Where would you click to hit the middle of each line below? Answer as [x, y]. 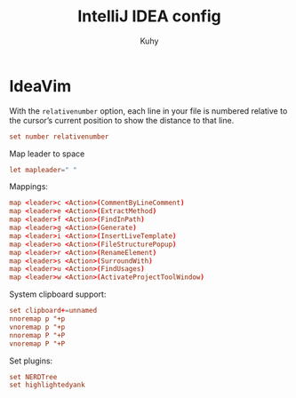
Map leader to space [47, 154]
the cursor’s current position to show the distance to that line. [122, 120]
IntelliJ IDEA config [149, 16]
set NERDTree [33, 377]
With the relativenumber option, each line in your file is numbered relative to [148, 111]
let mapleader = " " [43, 170]
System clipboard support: [58, 294]
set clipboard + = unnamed [53, 311]
